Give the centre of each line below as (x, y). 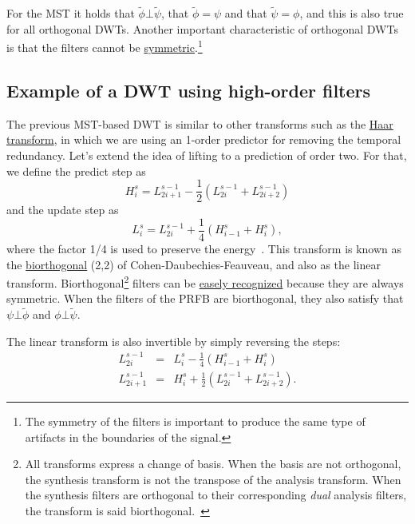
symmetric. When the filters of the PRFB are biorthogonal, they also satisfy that (205, 298)
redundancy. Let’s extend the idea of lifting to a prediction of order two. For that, (207, 155)
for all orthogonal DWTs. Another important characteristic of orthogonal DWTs (202, 28)
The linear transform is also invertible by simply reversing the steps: (174, 341)
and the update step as (63, 210)
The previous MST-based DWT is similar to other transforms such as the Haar (200, 123)
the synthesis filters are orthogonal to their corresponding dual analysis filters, (216, 495)
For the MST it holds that (71, 13)
